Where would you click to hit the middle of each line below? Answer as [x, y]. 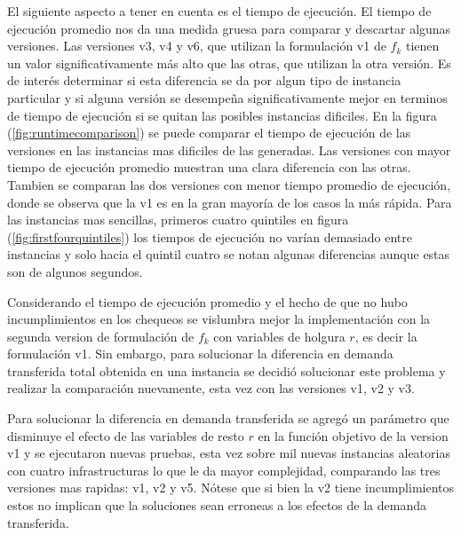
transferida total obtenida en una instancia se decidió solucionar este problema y [227, 370]
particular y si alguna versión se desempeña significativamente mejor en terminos [227, 97]
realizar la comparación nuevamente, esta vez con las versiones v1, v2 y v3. [211, 388]
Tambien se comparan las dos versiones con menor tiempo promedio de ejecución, [229, 184]
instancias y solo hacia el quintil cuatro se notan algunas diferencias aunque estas [229, 254]
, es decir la [386, 336]
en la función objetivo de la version [353, 435]
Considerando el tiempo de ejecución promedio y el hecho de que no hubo [207, 301]
